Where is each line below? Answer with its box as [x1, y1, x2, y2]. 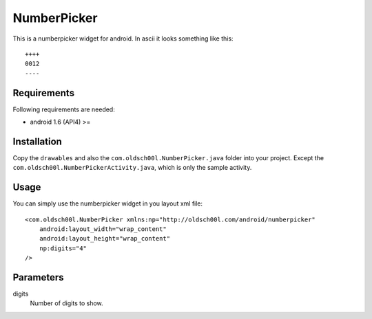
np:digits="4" [39, 244, 87, 252]
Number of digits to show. [30, 299, 103, 307]
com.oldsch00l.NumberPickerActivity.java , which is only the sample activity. [12, 164, 252, 172]
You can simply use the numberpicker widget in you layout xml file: [12, 199, 203, 208]
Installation [12, 135, 62, 147]
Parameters [12, 272, 64, 283]
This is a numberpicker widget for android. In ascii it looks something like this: [12, 34, 234, 43]
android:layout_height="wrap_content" [39, 234, 171, 243]
